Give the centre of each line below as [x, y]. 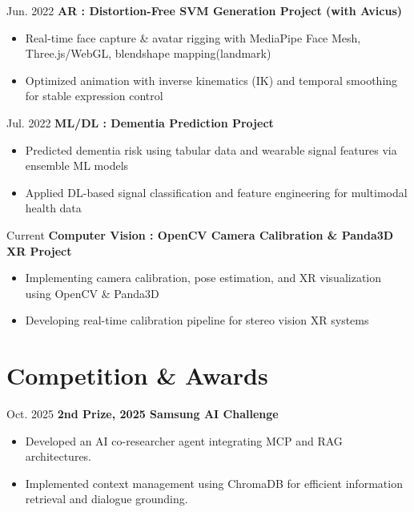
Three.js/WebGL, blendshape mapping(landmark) [148, 53]
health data [53, 208]
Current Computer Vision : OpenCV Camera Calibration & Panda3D [200, 234]
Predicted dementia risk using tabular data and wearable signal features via [211, 149]
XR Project [39, 250]
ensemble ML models [77, 165]
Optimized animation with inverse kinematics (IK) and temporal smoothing [211, 80]
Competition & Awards [137, 375]
